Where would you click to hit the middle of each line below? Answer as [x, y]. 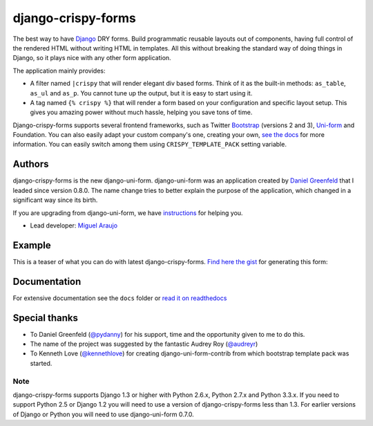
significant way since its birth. [55, 200]
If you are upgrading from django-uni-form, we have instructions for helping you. [128, 213]
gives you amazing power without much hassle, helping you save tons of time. [141, 112]
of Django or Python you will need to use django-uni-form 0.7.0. [103, 414]
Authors [31, 164]
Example [32, 245]
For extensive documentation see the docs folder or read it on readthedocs [120, 298]
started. [41, 363]
